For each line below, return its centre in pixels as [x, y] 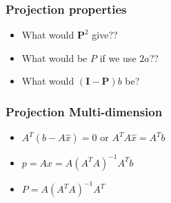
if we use [118, 57]
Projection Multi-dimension [84, 111]
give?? [105, 35]
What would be [54, 57]
